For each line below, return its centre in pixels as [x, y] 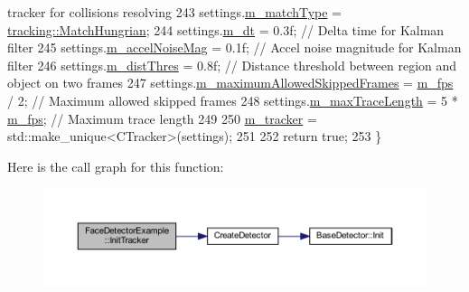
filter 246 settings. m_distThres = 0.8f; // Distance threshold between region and [232, 65]
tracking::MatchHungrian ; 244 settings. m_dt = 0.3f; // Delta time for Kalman [226, 29]
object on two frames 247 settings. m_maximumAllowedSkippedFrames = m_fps [230, 83]
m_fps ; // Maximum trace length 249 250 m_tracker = [162, 118]
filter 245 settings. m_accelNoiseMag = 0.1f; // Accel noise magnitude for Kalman [234, 47]
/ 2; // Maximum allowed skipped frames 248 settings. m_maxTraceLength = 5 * [233, 100]
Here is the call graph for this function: [116, 166]
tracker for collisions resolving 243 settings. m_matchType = [174, 12]
